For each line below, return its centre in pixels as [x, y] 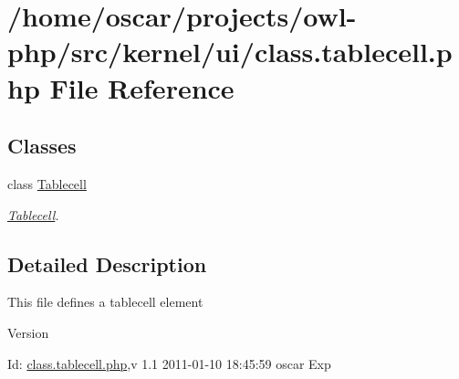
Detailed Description [107, 263]
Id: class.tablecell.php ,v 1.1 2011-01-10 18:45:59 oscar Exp [169, 363]
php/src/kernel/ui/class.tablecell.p [230, 52]
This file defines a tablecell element [105, 302]
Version [28, 332]
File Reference [142, 87]
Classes [42, 146]
